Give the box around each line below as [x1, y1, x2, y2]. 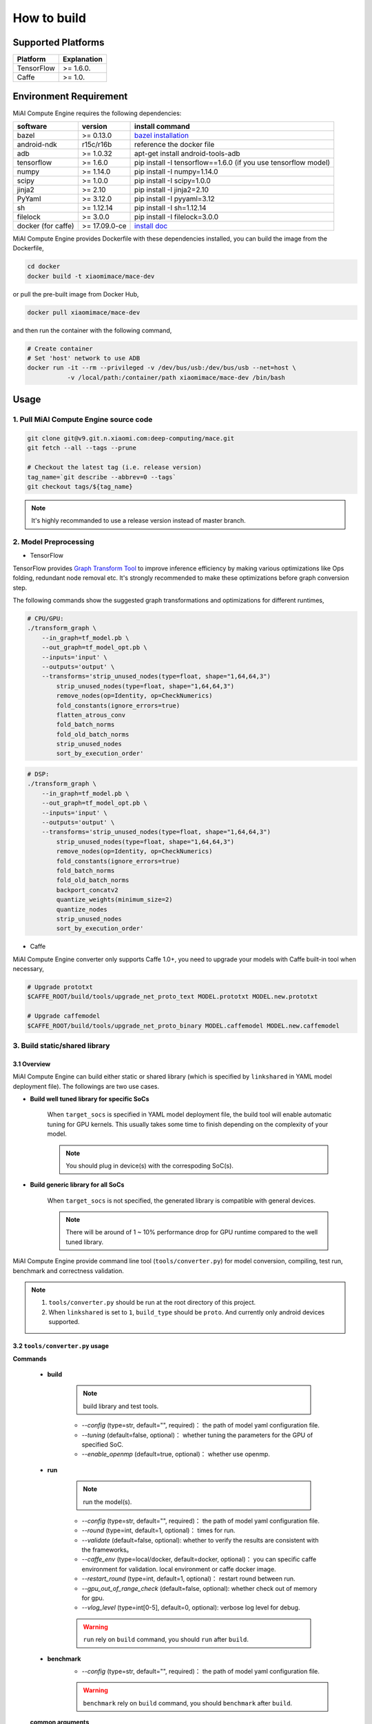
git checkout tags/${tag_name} [27, 483, 134, 490]
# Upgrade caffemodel [27, 1012, 101, 1020]
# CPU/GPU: [27, 614, 64, 623]
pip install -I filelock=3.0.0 [134, 212, 219, 221]
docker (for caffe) [17, 221, 74, 230]
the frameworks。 [81, 1545, 133, 1554]
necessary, [12, 965, 45, 973]
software [17, 121, 48, 131]
